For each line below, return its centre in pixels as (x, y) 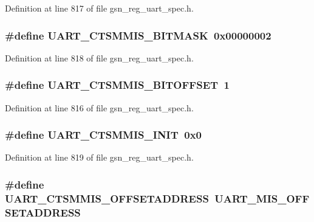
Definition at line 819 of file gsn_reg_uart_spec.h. (99, 157)
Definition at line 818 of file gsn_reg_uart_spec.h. (99, 57)
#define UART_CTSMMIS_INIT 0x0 (103, 135)
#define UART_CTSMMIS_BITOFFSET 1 (117, 85)
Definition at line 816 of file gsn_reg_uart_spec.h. (99, 107)
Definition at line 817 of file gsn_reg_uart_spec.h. (99, 8)
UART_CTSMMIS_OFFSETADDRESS (107, 198)
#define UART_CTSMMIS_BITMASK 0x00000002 (138, 35)
